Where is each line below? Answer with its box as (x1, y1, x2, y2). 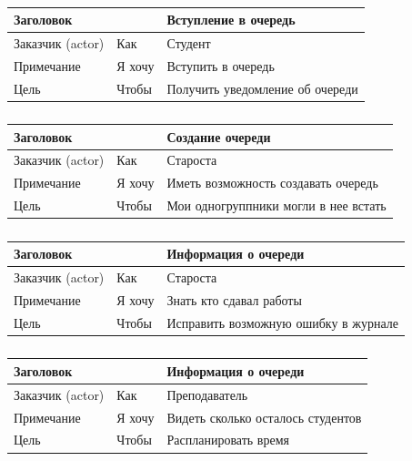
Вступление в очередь (166, 10, 296, 28)
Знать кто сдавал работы (166, 290, 302, 309)
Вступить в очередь (166, 56, 275, 75)
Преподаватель (166, 384, 248, 404)
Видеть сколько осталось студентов (166, 407, 362, 426)
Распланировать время (166, 430, 289, 449)
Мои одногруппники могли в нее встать (166, 196, 387, 215)
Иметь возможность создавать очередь (166, 173, 378, 192)
